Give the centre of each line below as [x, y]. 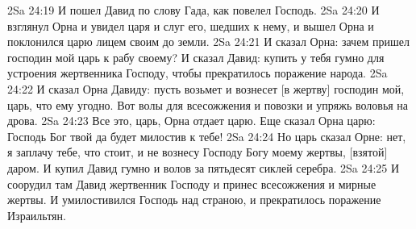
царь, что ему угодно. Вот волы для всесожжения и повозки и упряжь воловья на [208, 104]
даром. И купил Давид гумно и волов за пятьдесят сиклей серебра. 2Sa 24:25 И [204, 167]
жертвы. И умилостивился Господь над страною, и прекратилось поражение [194, 200]
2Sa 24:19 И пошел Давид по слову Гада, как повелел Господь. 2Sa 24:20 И [193, 10]
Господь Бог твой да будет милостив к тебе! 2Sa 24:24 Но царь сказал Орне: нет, [207, 136]
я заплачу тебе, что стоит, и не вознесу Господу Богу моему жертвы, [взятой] [198, 152]
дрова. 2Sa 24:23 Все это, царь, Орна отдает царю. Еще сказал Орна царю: [191, 121]
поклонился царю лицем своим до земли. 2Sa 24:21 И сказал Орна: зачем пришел [208, 42]
